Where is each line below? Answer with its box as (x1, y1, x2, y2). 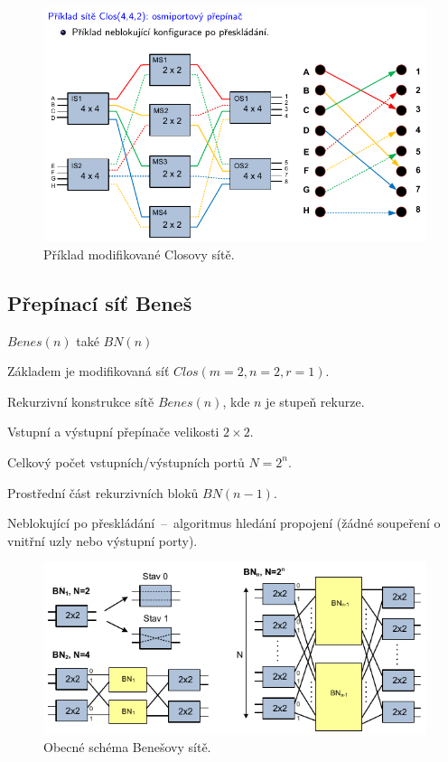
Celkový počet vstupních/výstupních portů (7, 452, 245, 471)
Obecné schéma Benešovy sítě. (43, 738, 211, 757)
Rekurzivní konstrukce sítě (7, 391, 154, 410)
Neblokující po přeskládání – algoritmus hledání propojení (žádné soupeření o (7, 513, 441, 532)
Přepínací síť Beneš (7, 288, 192, 316)
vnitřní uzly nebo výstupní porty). (7, 531, 198, 550)
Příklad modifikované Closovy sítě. (43, 244, 235, 263)
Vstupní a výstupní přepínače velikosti (7, 422, 219, 441)
